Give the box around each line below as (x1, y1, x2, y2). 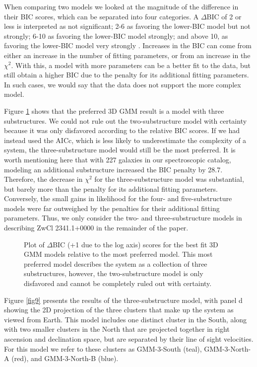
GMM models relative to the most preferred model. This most (24, 249, 213, 259)
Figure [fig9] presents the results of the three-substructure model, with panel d (4, 294, 243, 305)
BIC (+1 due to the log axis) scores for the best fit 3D (53, 239, 218, 249)
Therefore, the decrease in (4, 174, 83, 184)
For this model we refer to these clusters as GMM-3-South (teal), (4, 343, 202, 354)
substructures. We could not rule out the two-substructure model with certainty (4, 115, 247, 126)
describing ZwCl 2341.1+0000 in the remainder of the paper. (4, 222, 189, 233)
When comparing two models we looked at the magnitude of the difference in (4, 1, 239, 11)
